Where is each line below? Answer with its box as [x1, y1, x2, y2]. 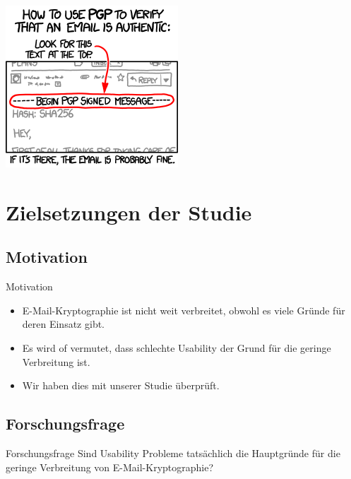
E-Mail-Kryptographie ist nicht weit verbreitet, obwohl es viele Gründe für [22, 302, 345, 317]
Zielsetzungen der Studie [6, 197, 252, 226]
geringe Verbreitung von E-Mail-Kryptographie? [6, 459, 214, 474]
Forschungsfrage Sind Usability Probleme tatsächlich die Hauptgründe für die [6, 445, 340, 460]
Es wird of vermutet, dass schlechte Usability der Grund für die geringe [22, 340, 331, 355]
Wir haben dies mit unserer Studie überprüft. [22, 378, 220, 393]
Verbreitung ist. [22, 354, 90, 369]
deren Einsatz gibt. [22, 317, 105, 331]
